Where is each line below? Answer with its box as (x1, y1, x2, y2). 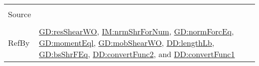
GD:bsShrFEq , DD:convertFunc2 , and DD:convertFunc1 (39, 48, 235, 60)
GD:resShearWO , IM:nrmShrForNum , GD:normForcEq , (39, 26, 234, 37)
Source (8, 8, 31, 20)
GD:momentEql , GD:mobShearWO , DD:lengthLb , (39, 37, 215, 48)
